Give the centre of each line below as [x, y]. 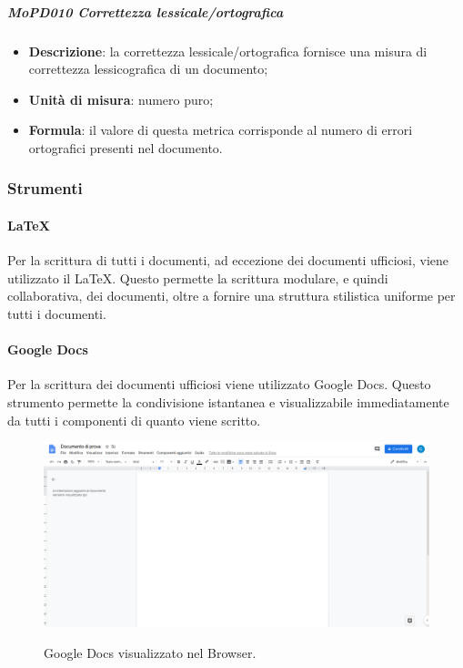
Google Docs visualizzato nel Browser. [150, 652]
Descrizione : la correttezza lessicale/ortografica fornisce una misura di [228, 51]
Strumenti [45, 188]
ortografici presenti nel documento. [126, 147]
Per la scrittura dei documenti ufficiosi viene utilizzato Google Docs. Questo [219, 384]
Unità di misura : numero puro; [121, 99]
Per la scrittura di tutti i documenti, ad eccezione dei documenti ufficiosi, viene [228, 260]
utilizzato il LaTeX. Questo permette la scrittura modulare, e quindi [198, 277]
